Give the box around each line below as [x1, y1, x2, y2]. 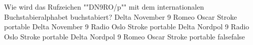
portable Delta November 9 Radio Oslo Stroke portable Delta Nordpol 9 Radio [4, 21, 249, 32]
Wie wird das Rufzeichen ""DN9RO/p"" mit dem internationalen [4, 2, 204, 12]
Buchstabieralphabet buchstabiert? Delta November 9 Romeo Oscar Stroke [4, 11, 237, 22]
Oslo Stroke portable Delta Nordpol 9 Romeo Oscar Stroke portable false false [4, 31, 245, 41]
